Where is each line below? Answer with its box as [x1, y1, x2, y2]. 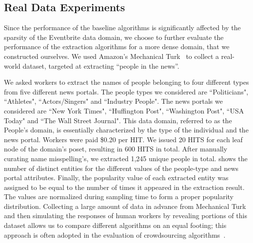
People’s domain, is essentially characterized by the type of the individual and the [4, 125, 249, 135]
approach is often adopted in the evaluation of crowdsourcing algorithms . [4, 229, 226, 240]
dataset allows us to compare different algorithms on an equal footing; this [4, 220, 227, 230]
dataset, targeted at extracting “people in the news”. [22, 60, 179, 71]
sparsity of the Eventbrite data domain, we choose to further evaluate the [4, 32, 224, 42]
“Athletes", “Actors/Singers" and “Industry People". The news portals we [4, 96, 223, 106]
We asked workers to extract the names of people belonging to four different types [4, 77, 249, 87]
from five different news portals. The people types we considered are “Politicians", [4, 86, 249, 96]
